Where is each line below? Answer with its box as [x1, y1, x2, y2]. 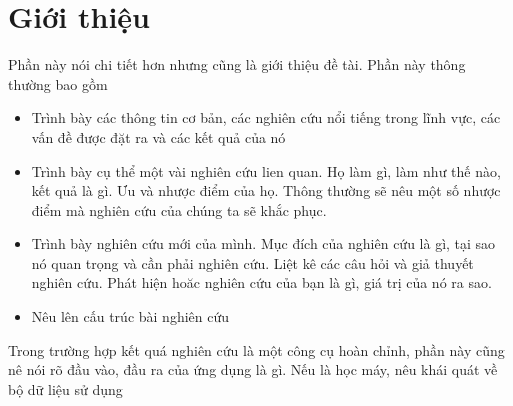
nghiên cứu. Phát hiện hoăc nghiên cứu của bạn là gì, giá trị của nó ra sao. [31, 272, 492, 293]
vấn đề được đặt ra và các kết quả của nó [31, 126, 286, 147]
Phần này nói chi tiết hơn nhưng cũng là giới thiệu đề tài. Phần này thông [8, 54, 466, 75]
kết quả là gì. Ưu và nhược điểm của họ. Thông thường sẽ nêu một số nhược [31, 180, 501, 201]
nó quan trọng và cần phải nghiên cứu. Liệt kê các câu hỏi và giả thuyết [31, 252, 474, 273]
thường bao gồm [8, 73, 108, 94]
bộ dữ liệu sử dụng [8, 378, 123, 399]
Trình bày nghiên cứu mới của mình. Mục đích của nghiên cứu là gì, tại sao [31, 233, 496, 254]
